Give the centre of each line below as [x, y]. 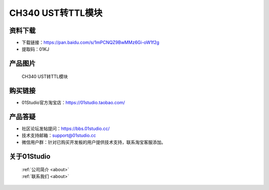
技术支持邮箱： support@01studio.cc [59, 135]
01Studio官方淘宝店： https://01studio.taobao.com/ [73, 102]
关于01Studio [30, 157]
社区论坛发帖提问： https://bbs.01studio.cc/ [66, 128]
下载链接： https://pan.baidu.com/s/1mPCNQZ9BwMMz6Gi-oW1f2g [90, 43]
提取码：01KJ [35, 49]
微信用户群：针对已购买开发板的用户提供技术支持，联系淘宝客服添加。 [94, 142]
